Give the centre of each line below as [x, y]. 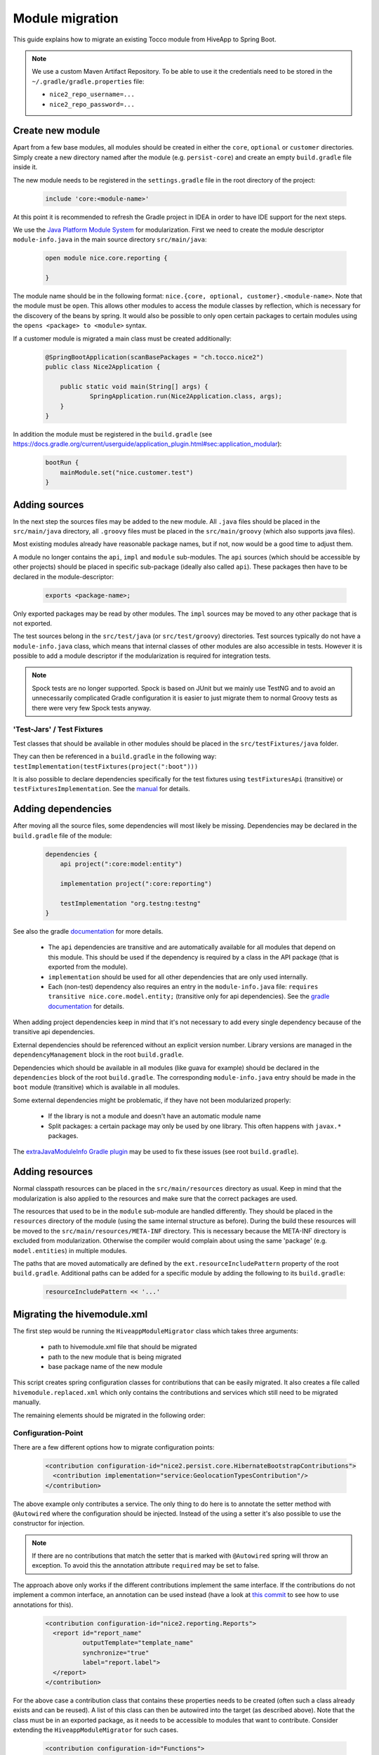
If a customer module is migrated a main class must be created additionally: [122, 338]
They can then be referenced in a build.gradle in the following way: [115, 756]
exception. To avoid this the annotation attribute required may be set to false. [146, 1565]
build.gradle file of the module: [62, 835]
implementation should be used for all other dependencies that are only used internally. [178, 976]
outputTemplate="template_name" [138, 1643]
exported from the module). [88, 967]
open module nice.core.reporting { [106, 258]
